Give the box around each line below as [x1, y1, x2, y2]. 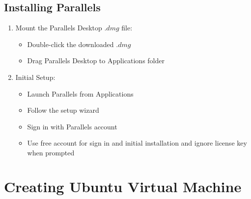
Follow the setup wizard [27, 105, 99, 115]
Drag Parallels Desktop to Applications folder [27, 55, 165, 66]
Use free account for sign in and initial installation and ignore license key [27, 138, 247, 148]
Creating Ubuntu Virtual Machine [4, 176, 242, 196]
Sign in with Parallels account [27, 121, 117, 131]
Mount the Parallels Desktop [15, 23, 102, 33]
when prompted [27, 147, 75, 157]
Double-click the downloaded [27, 39, 114, 49]
